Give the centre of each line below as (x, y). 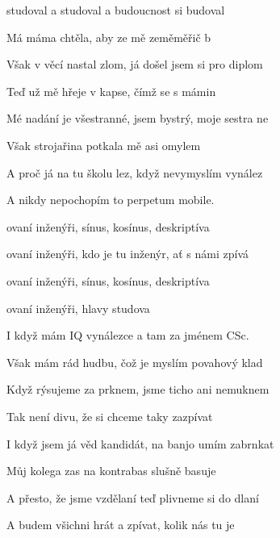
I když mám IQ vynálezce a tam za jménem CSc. (128, 335)
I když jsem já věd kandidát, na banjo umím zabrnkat (140, 443)
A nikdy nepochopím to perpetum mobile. (111, 200)
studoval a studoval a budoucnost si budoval (116, 10)
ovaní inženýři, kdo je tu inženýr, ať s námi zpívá (127, 254)
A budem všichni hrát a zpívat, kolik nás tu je (121, 525)
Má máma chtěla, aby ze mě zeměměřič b (109, 37)
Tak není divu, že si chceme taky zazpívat (110, 416)
